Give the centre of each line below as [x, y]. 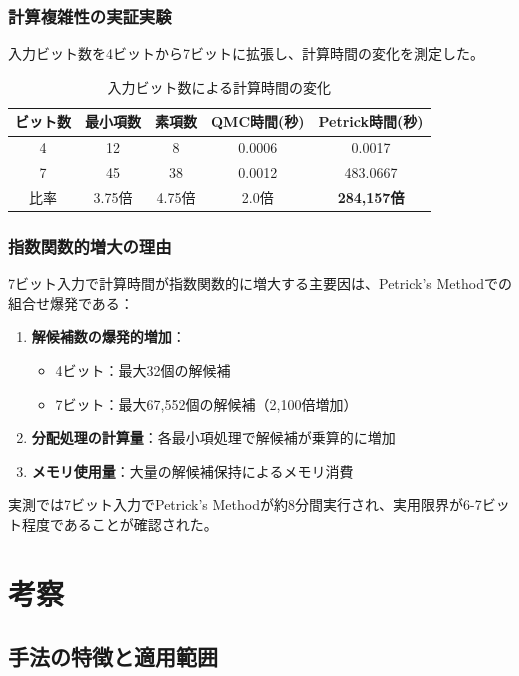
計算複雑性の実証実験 [90, 15]
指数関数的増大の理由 [90, 245]
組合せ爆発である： [71, 302]
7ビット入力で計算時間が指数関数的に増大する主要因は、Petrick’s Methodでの [260, 283]
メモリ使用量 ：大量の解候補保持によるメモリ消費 [192, 470]
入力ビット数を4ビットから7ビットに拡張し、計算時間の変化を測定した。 [246, 53]
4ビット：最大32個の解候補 [143, 370]
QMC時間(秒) [258, 121]
